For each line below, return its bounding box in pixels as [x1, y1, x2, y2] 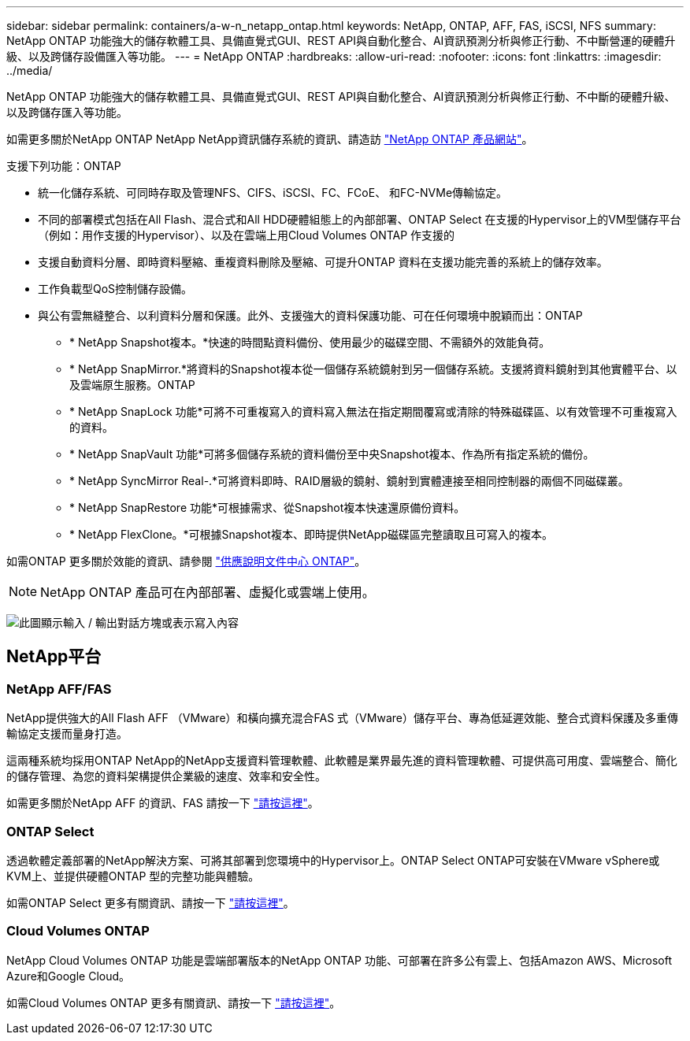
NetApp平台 [6, 646, 102, 667]
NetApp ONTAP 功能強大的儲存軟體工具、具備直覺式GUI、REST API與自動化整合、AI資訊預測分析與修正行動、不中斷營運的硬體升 [6, 34, 676, 47]
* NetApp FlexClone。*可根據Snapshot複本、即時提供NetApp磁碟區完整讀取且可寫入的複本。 [69, 528, 554, 541]
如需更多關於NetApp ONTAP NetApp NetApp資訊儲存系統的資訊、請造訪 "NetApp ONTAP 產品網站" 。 [6, 132, 533, 146]
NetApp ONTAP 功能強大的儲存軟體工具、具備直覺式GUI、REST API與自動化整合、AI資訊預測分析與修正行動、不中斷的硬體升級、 [6, 90, 676, 103]
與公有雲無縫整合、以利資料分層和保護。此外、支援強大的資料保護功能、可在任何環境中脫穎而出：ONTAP [38, 309, 583, 322]
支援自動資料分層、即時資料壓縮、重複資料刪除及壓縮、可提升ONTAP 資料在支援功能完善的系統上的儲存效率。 [38, 255, 608, 269]
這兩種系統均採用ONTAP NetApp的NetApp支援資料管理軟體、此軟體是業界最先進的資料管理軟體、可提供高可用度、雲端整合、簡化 [6, 754, 677, 768]
